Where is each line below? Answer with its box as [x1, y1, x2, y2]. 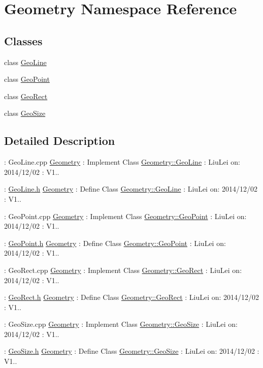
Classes [4, 33, 43, 48]
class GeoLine [4, 56, 47, 67]
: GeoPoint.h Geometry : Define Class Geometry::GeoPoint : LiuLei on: [4, 237, 226, 248]
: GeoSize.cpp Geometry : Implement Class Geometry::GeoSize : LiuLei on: [4, 319, 238, 329]
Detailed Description [4, 133, 115, 148]
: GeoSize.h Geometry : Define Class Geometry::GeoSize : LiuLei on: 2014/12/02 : [4, 346, 259, 356]
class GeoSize [4, 108, 46, 118]
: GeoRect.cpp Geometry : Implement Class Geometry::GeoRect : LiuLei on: [4, 264, 242, 275]
